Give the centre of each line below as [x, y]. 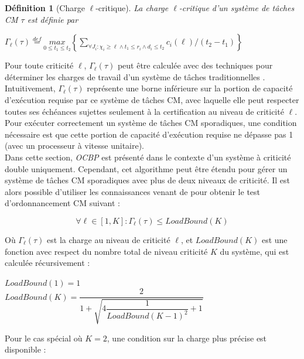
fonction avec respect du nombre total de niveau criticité [106, 251]
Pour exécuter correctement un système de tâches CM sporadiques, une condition [151, 123]
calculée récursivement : [47, 263]
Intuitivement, [30, 88]
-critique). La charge [132, 8]
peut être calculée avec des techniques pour [195, 65]
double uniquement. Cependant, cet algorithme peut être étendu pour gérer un [146, 168]
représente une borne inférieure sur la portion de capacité [190, 88]
